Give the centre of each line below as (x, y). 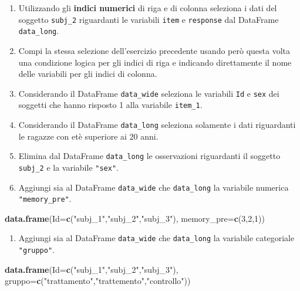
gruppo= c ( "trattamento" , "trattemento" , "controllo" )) (98, 281)
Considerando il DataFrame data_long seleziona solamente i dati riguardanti (157, 124)
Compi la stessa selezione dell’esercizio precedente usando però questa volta (154, 50)
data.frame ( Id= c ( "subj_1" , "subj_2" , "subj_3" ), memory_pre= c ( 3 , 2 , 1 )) (135, 218)
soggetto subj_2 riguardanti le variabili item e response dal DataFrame (149, 19)
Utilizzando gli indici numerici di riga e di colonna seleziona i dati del (148, 8)
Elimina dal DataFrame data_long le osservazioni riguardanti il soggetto (149, 156)
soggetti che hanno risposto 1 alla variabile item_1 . (110, 105)
